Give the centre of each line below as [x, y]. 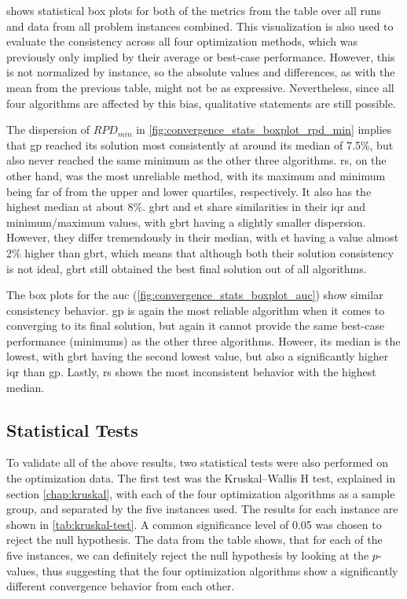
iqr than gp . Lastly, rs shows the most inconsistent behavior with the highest [191, 372]
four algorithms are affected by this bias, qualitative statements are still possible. [201, 103]
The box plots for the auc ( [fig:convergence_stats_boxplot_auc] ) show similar [195, 295]
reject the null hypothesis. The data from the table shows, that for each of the [194, 540]
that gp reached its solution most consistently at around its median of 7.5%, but [200, 144]
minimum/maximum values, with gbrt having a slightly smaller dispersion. [186, 222]
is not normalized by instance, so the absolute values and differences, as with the [201, 72]
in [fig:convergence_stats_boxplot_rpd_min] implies [264, 129]
